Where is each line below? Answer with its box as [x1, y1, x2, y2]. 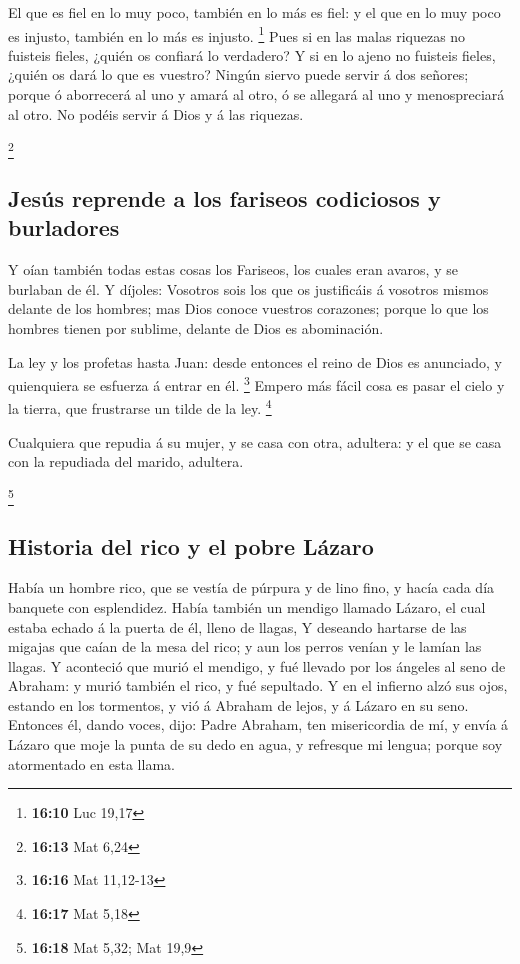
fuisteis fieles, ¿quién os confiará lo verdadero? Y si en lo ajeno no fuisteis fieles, [8, 44, 496, 65]
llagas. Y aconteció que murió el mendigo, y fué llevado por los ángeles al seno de [8, 655, 506, 676]
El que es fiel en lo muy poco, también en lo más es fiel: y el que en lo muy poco [8, 2, 501, 22]
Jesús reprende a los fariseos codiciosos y [8, 182, 441, 213]
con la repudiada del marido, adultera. [8, 451, 244, 472]
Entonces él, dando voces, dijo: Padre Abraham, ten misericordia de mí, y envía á [8, 714, 509, 735]
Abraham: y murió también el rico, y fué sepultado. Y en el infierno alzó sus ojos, [8, 675, 508, 696]
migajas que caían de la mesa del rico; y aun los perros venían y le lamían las [8, 636, 482, 657]
